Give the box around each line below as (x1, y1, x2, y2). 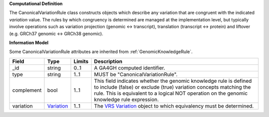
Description (94, 58, 123, 64)
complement (12, 87, 42, 94)
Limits (73, 58, 89, 64)
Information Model (9, 40, 49, 46)
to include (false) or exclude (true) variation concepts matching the (94, 83, 251, 90)
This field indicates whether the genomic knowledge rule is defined (94, 77, 252, 84)
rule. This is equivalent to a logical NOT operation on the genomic (94, 90, 248, 97)
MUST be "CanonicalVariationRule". (94, 71, 178, 78)
